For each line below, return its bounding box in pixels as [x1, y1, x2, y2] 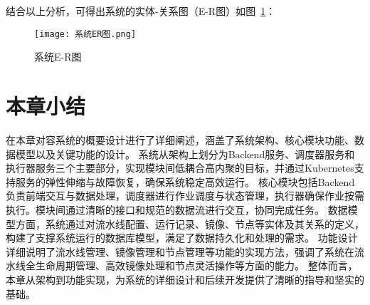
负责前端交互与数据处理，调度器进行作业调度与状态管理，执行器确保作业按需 [6, 188, 364, 203]
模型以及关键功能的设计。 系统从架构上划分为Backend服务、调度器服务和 [15, 146, 355, 161]
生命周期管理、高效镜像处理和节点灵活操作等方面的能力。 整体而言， [35, 258, 358, 273]
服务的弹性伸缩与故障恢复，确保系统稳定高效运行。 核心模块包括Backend [15, 174, 355, 189]
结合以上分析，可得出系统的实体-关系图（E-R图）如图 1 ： [6, 4, 276, 18]
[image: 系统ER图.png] [34, 29, 137, 39]
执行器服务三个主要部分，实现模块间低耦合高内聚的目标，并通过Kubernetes [6, 160, 354, 175]
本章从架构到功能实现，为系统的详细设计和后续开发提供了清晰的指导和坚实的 [6, 272, 364, 286]
